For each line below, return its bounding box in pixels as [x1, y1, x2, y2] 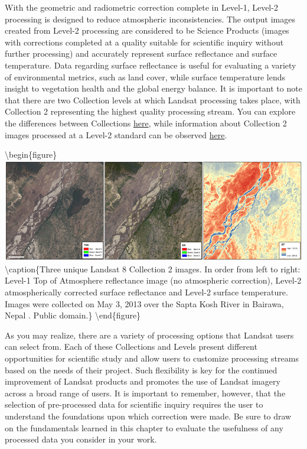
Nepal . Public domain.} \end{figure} [5, 309, 141, 321]
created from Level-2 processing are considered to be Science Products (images [5, 24, 289, 37]
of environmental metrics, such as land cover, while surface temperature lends [5, 70, 286, 83]
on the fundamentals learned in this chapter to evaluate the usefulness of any [5, 421, 283, 434]
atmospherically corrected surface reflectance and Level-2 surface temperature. [5, 286, 288, 298]
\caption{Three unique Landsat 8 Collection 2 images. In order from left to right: [5, 262, 301, 275]
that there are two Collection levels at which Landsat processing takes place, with [5, 93, 301, 106]
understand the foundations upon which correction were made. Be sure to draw [5, 409, 292, 422]
